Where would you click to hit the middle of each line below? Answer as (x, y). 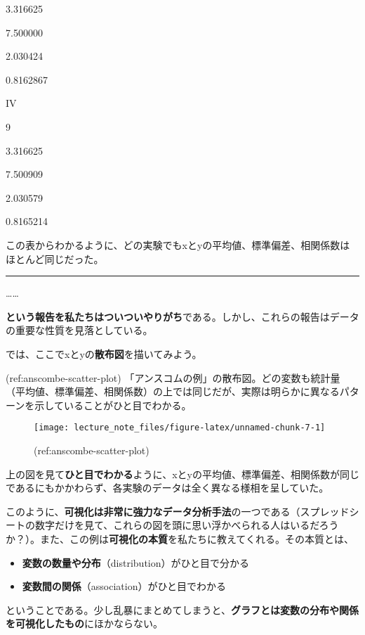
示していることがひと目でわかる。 (113, 405)
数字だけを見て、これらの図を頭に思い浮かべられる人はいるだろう (187, 525)
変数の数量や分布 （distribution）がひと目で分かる (136, 562)
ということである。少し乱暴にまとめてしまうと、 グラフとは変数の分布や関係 (182, 609)
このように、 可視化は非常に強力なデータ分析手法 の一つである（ (153, 511)
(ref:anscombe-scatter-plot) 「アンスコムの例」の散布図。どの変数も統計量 (173, 377)
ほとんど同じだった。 (55, 258)
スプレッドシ (330, 511)
